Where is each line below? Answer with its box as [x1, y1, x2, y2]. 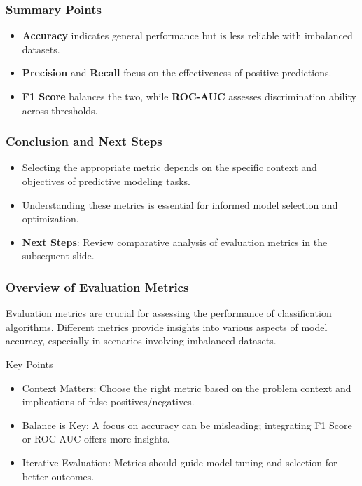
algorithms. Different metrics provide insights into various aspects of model [6, 319, 328, 334]
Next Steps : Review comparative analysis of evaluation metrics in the [22, 234, 328, 249]
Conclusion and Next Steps [6, 133, 162, 150]
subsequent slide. [22, 248, 95, 263]
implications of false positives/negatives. [22, 394, 195, 409]
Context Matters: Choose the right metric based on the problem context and [22, 380, 351, 395]
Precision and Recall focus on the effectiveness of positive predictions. [22, 65, 332, 80]
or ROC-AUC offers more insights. [22, 431, 170, 446]
